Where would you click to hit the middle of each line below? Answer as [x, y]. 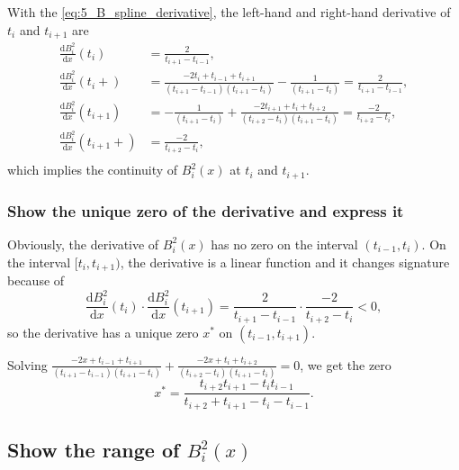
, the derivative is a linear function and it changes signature [285, 262]
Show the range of [94, 450]
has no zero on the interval [284, 244]
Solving [27, 364]
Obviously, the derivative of [83, 244]
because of [36, 280]
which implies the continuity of [93, 170]
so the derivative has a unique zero [103, 332]
